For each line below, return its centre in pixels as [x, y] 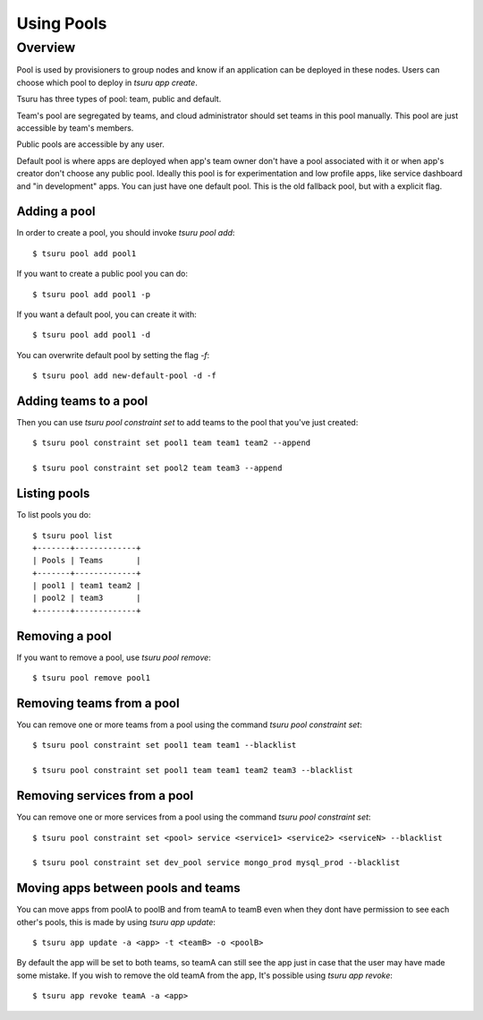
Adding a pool [56, 212]
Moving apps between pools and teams [128, 888]
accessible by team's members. [75, 128]
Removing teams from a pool [98, 703]
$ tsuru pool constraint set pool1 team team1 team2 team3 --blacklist [193, 771]
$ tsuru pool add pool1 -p [92, 294]
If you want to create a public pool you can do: [102, 274]
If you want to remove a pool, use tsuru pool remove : [114, 657]
